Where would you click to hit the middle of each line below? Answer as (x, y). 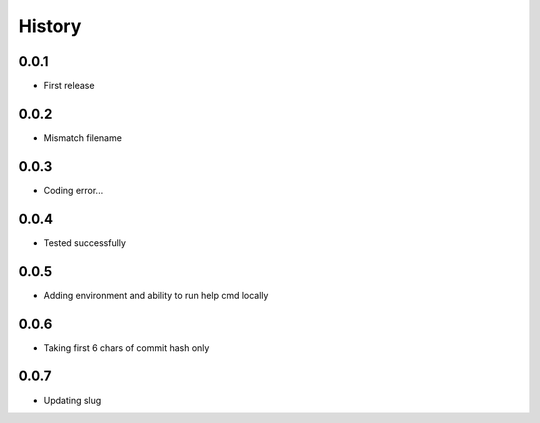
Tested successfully (85, 242)
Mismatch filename (82, 137)
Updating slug (72, 400)
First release (69, 86)
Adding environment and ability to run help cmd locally (156, 295)
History (50, 26)
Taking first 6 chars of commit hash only (126, 347)
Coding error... (73, 190)
